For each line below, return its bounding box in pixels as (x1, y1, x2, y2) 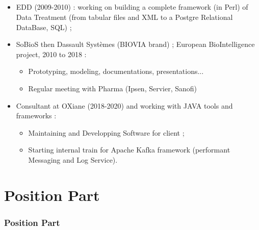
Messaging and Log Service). (28, 154, 118, 165)
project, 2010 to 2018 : (16, 48, 87, 59)
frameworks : (16, 110, 57, 121)
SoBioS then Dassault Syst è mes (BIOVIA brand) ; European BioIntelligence (16, 39, 255, 49)
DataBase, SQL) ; (16, 21, 72, 32)
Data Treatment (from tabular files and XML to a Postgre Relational (16, 11, 233, 22)
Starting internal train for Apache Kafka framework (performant (28, 144, 230, 155)
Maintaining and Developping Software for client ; (28, 127, 185, 138)
